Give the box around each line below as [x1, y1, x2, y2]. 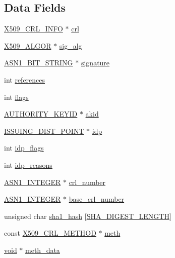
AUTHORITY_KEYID [4, 108, 78, 119]
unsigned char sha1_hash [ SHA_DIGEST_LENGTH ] [4, 210, 171, 221]
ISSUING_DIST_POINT [4, 125, 84, 136]
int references [4, 74, 45, 85]
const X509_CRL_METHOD [4, 228, 96, 238]
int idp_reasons [4, 159, 52, 170]
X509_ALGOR [4, 40, 51, 51]
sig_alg [59, 40, 82, 51]
